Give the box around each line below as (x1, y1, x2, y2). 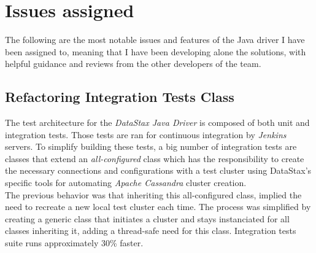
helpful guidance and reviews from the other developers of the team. (5, 57, 261, 70)
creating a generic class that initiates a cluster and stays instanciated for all (5, 212, 290, 225)
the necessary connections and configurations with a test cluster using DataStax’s (5, 164, 312, 177)
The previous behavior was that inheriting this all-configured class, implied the (5, 188, 302, 201)
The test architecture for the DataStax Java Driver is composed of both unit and (5, 116, 310, 129)
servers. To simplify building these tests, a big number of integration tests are (5, 140, 297, 153)
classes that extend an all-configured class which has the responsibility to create (5, 152, 304, 165)
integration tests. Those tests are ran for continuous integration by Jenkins (5, 128, 287, 141)
